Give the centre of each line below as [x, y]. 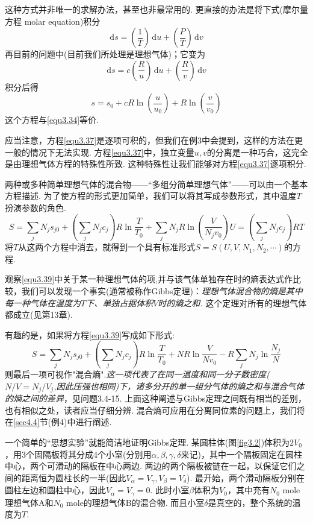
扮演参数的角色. [36, 207]
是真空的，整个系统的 [250, 502]
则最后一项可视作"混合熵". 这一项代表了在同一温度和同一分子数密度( [138, 374]
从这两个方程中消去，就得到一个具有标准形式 [107, 247]
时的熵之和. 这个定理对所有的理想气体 [232, 302]
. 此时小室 [170, 490]
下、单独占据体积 [119, 302]
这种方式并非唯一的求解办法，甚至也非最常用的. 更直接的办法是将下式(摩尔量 [156, 9]
